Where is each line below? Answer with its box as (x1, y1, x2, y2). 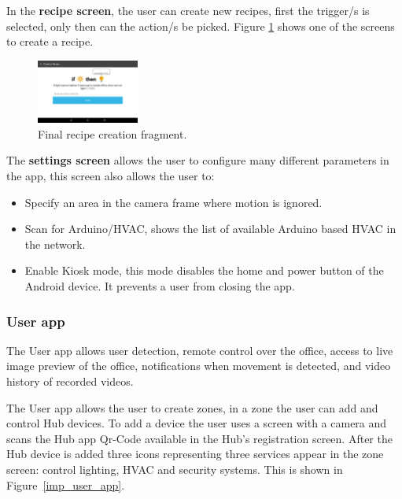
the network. (24, 235, 86, 252)
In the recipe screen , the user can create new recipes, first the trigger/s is (6, 2, 370, 18)
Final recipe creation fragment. (38, 125, 187, 142)
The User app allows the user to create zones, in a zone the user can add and (6, 399, 378, 416)
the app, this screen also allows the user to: (6, 168, 215, 184)
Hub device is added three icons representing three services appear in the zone (6, 445, 384, 462)
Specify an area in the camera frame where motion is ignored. (24, 194, 323, 210)
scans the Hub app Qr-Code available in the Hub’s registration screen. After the (6, 430, 393, 446)
